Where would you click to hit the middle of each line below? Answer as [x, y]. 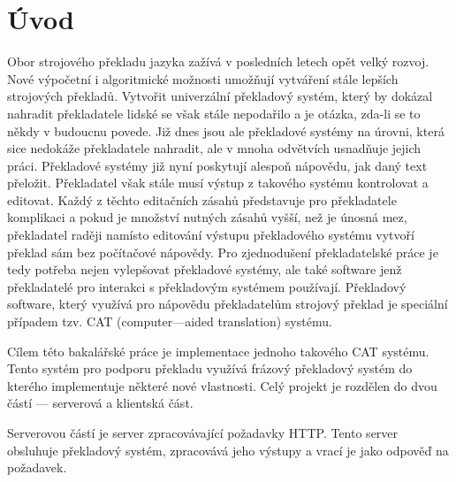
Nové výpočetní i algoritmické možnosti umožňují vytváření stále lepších [203, 78]
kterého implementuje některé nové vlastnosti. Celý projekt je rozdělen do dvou [222, 385]
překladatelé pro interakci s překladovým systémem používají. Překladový [207, 286]
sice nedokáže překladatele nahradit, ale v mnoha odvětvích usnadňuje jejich [214, 148]
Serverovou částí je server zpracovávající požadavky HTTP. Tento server [203, 432]
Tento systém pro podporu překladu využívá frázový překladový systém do [210, 368]
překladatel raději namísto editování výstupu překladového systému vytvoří [211, 235]
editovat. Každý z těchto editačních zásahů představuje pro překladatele [202, 199]
